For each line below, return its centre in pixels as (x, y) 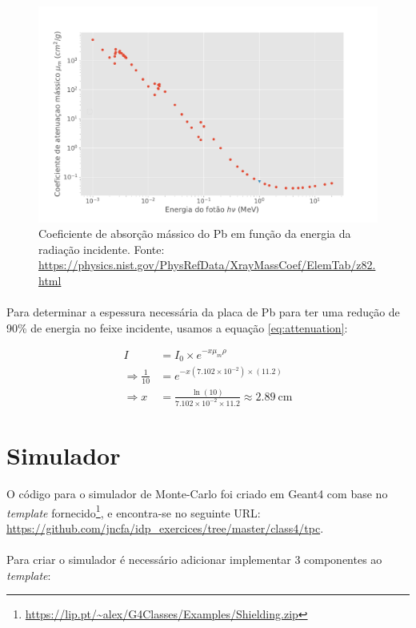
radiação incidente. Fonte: (102, 249)
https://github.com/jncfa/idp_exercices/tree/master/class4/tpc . (165, 527)
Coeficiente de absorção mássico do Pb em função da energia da (195, 233)
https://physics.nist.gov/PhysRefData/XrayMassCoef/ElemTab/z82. (207, 265)
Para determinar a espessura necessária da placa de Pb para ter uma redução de (203, 312)
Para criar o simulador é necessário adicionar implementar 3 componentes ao (194, 559)
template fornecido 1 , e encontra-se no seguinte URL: (134, 511)
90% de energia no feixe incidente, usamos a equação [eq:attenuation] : (177, 327)
